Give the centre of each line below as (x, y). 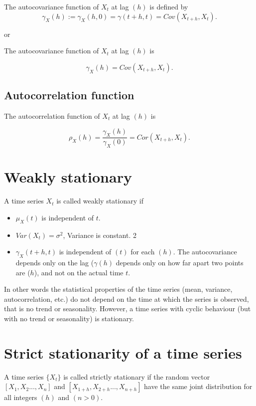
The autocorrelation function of (52, 115)
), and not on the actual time (79, 272)
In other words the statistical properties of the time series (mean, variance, (118, 289)
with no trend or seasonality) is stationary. (69, 318)
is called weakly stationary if (100, 201)
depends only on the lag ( (55, 263)
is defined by (169, 6)
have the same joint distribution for (198, 386)
